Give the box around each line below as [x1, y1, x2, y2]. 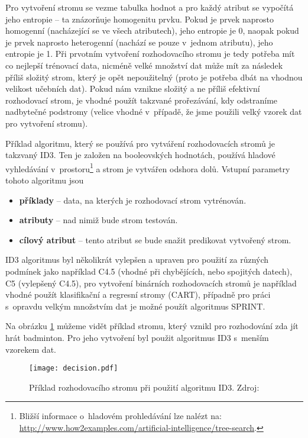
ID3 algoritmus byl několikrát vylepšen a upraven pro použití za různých [5, 253, 269, 266]
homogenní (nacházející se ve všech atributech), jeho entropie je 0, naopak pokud [5, 24, 299, 37]
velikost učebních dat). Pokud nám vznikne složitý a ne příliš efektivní [5, 82, 260, 95]
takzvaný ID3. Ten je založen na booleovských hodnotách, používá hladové [5, 149, 275, 161]
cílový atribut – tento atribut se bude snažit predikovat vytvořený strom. [19, 233, 291, 246]
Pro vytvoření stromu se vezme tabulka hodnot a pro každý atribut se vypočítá [5, 1, 294, 13]
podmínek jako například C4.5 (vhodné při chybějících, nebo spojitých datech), [5, 265, 293, 277]
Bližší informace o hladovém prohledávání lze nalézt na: [19, 410, 222, 422]
